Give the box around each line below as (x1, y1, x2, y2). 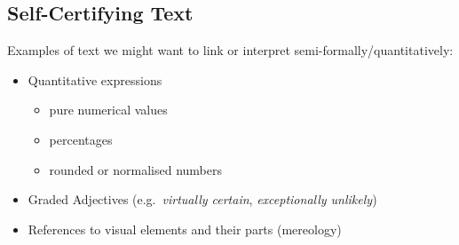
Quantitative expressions (28, 70, 162, 89)
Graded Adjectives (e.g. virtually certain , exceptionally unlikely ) (28, 190, 377, 209)
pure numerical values (49, 100, 168, 119)
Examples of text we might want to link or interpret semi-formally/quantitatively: (7, 41, 454, 59)
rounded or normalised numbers (49, 160, 222, 178)
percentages (49, 130, 113, 148)
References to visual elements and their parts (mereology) (28, 219, 342, 238)
